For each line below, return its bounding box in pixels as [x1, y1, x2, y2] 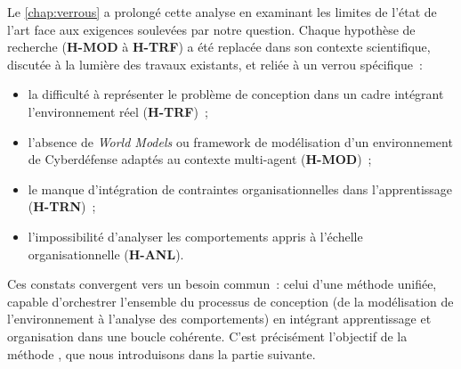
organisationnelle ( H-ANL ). [28, 244, 184, 263]
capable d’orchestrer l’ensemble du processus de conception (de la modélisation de [7, 291, 454, 310]
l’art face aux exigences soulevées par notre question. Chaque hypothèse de [7, 20, 416, 38]
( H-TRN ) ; [28, 197, 96, 216]
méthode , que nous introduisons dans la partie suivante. [7, 344, 316, 363]
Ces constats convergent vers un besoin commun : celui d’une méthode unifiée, [7, 275, 437, 293]
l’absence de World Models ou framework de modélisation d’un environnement [28, 132, 453, 151]
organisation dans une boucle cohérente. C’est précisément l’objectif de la [7, 326, 408, 345]
